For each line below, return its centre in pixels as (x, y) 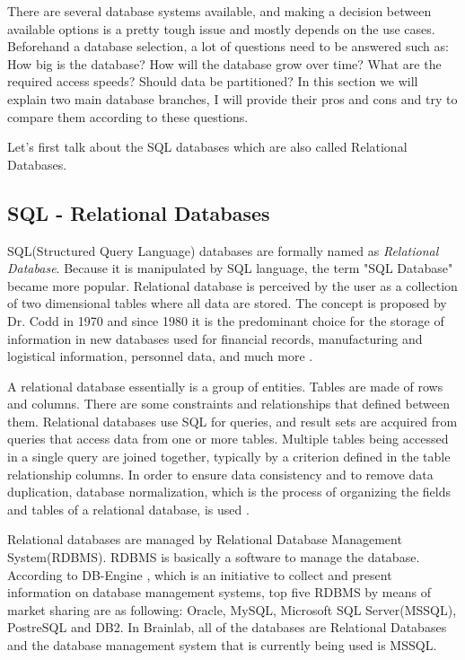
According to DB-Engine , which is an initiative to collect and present (200, 574)
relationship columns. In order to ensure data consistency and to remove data (220, 474)
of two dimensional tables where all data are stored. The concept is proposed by (227, 303)
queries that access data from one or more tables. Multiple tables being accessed (228, 439)
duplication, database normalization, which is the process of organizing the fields (229, 492)
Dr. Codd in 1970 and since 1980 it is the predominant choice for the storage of (226, 320)
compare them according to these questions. (128, 116)
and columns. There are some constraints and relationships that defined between (228, 404)
